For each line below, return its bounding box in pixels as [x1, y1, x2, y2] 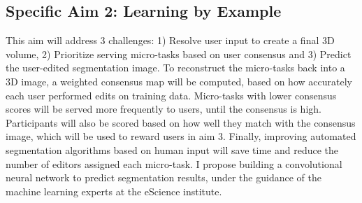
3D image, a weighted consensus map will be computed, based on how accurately [6, 73, 352, 88]
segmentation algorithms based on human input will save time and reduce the [6, 142, 338, 157]
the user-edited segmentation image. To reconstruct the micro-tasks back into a [6, 60, 345, 75]
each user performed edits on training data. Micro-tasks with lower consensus [6, 87, 337, 102]
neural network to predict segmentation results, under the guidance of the [6, 170, 321, 185]
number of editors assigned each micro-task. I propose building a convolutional [6, 156, 342, 171]
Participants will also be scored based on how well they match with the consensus [6, 115, 356, 129]
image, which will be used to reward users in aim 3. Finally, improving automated [6, 129, 356, 143]
